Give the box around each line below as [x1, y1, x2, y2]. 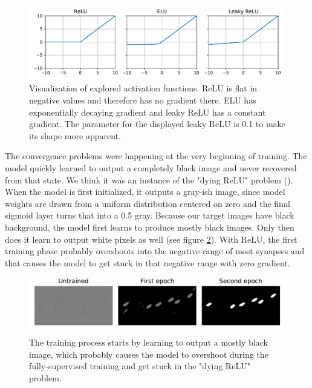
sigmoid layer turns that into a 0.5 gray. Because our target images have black [5, 209, 294, 222]
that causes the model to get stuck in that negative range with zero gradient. [5, 256, 290, 269]
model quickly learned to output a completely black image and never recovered [5, 161, 297, 174]
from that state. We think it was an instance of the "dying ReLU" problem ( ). [5, 173, 293, 186]
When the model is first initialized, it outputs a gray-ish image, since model [5, 185, 285, 198]
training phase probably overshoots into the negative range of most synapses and [5, 245, 305, 257]
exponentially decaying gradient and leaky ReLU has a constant [29, 105, 266, 118]
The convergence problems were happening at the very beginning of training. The [5, 150, 307, 162]
